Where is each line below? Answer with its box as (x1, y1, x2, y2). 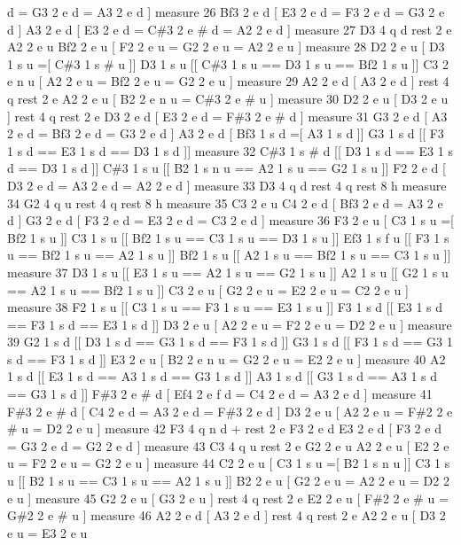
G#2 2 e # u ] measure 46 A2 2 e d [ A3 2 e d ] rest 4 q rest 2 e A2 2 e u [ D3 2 (7, 506, 446, 525)
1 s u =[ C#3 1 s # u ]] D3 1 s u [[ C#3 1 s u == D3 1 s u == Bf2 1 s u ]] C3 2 (7, 54, 449, 73)
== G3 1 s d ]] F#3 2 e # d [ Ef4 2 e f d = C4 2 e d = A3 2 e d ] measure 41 (7, 385, 433, 403)
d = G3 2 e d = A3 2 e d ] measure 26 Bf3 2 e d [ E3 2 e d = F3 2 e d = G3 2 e (7, 3, 445, 20)
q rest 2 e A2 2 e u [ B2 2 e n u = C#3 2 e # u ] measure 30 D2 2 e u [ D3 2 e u (7, 89, 449, 107)
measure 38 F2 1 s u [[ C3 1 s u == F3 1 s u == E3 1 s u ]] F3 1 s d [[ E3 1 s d (7, 298, 443, 316)
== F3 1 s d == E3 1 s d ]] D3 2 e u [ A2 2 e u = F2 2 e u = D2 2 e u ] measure (7, 315, 452, 333)
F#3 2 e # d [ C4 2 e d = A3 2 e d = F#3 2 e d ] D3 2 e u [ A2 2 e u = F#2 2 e (7, 401, 453, 420)
